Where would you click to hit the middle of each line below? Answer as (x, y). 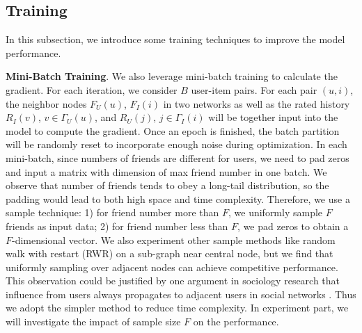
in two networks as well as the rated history (257, 103)
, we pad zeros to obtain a (293, 226)
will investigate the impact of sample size (93, 322)
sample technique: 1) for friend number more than (112, 212)
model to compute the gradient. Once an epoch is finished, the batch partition (173, 130)
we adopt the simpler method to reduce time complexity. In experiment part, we (177, 308)
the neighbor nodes (46, 103)
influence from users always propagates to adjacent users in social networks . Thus (181, 294)
